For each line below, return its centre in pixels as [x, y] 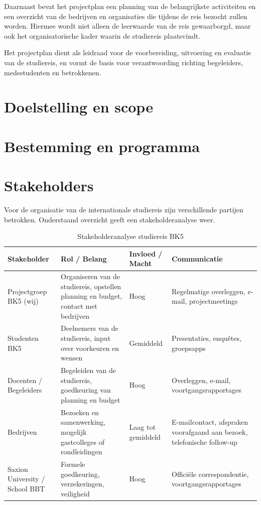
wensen [72, 358]
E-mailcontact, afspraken [210, 422]
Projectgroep [27, 291]
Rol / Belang [84, 258]
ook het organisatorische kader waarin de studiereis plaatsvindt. [102, 35]
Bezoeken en [80, 412]
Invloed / [146, 253]
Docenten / [25, 380]
